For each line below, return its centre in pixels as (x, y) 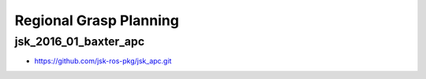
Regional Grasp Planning (97, 20)
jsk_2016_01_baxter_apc (80, 41)
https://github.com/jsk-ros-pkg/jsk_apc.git (103, 61)
